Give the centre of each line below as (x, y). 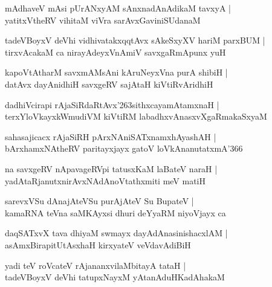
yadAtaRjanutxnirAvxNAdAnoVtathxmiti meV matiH (105, 180)
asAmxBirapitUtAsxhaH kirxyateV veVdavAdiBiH (98, 244)
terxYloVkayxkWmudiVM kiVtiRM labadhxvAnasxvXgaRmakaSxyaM (136, 116)
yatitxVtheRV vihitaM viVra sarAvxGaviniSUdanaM (103, 20)
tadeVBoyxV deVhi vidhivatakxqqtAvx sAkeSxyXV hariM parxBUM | (135, 40)
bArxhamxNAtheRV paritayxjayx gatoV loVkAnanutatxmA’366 (124, 148)
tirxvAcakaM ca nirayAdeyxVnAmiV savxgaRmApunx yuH (115, 52)
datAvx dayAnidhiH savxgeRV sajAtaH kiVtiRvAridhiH (109, 84)
